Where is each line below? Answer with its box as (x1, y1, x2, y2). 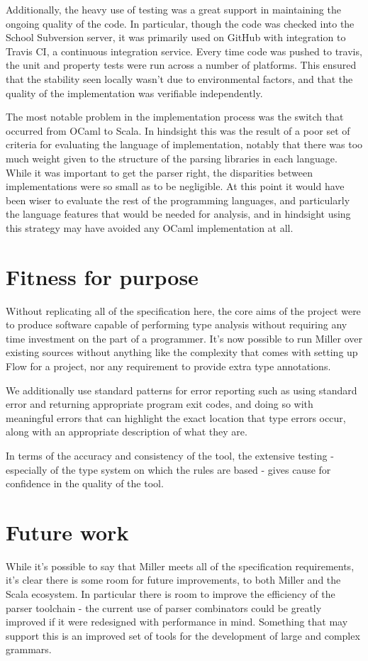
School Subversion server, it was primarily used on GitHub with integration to (6, 30, 346, 45)
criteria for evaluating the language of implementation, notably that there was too (6, 137, 363, 152)
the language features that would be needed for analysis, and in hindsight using (6, 206, 351, 221)
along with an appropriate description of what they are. (6, 424, 247, 439)
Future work (6, 517, 129, 546)
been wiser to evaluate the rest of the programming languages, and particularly (6, 192, 350, 207)
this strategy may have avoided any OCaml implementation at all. (6, 220, 294, 235)
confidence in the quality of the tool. (6, 476, 164, 491)
